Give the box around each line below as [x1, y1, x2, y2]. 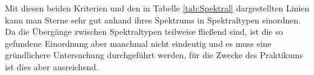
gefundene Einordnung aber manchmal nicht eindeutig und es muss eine [5, 37, 272, 49]
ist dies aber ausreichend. [5, 60, 99, 73]
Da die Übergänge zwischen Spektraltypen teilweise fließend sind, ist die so [5, 25, 283, 38]
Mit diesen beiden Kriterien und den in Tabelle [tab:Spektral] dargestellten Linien [5, 2, 310, 14]
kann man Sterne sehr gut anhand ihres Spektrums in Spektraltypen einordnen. [5, 13, 301, 26]
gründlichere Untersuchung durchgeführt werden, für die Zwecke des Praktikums [5, 49, 303, 61]
